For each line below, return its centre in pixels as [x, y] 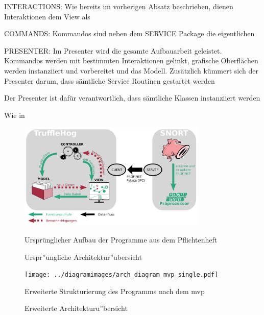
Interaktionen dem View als [47, 16]
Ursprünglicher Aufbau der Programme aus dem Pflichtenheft [121, 240]
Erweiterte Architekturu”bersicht [76, 308]
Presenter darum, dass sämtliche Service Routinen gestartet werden [110, 80]
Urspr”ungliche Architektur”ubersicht [83, 257]
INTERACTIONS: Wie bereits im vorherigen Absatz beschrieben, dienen [119, 6]
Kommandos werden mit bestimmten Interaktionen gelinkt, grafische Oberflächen [131, 60]
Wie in [15, 115]
